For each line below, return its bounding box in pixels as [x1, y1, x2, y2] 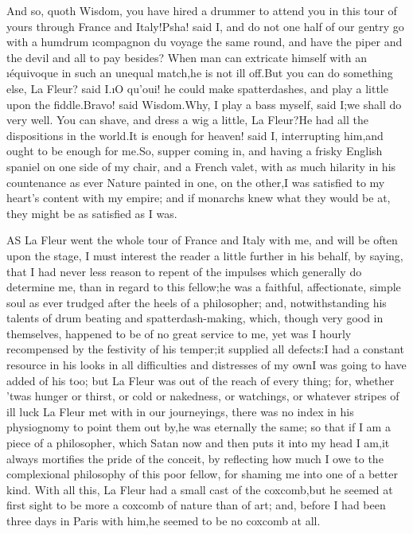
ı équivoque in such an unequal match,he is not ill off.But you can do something [6, 64, 393, 81]
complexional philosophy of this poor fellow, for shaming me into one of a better [6, 466, 398, 482]
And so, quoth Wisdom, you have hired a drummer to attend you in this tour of [6, 2, 397, 18]
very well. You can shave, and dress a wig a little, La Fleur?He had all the [6, 111, 368, 128]
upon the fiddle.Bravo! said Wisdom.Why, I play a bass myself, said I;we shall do [6, 95, 402, 112]
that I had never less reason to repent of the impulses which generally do [6, 263, 362, 279]
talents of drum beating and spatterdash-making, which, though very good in [6, 310, 384, 326]
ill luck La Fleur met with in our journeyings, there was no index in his [6, 403, 354, 419]
